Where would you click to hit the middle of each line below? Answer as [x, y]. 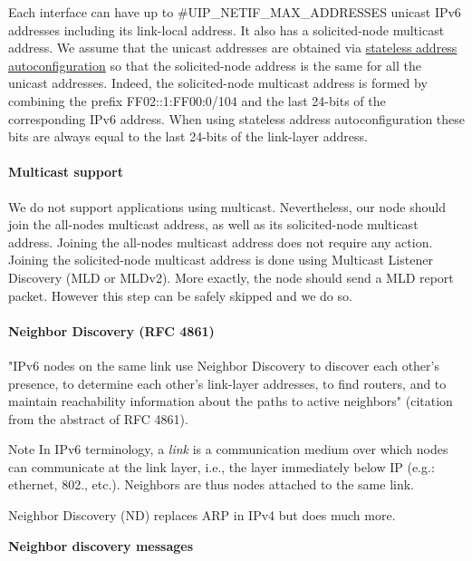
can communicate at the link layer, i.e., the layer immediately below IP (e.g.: [222, 466]
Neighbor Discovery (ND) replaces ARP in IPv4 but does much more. [202, 515]
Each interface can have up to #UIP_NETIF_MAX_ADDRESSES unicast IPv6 [235, 12]
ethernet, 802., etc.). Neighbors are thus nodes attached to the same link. [212, 484]
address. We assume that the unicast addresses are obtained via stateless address [233, 48]
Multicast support [66, 172]
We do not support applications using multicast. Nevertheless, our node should [227, 206]
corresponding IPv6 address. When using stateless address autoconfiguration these [237, 118]
